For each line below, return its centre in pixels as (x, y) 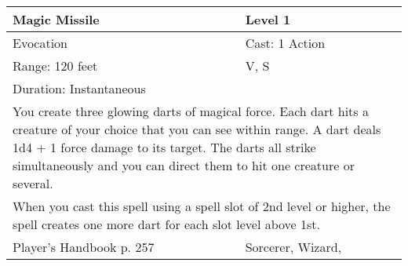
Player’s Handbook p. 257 (84, 247)
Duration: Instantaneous (79, 88)
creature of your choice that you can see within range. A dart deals (197, 129)
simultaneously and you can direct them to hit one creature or (184, 165)
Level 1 (268, 19)
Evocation (40, 43)
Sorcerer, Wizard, (293, 247)
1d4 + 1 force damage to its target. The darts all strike (164, 147)
